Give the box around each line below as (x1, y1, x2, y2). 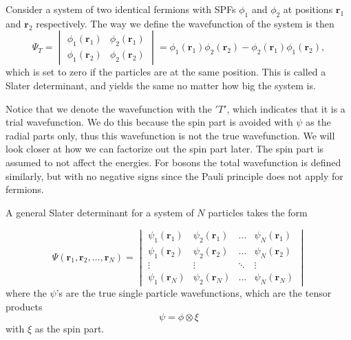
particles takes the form (208, 205, 308, 219)
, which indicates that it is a (226, 101, 345, 115)
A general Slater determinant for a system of (6, 205, 194, 219)
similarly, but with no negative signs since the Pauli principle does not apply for (6, 168, 343, 183)
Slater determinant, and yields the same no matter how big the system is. (6, 78, 316, 92)
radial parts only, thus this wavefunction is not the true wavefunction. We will (6, 128, 335, 142)
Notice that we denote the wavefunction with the (6, 101, 212, 115)
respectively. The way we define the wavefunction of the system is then (36, 16, 334, 30)
